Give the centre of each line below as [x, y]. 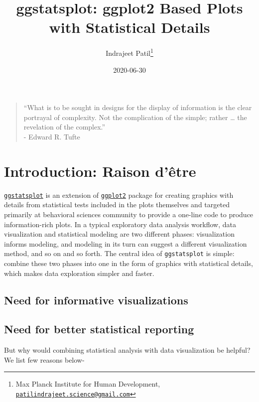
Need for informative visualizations [96, 300]
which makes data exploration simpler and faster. [79, 273]
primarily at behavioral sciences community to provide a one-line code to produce [129, 214]
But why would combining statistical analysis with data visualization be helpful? [127, 350]
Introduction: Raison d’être [100, 171]
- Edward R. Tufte [52, 136]
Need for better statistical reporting [99, 329]
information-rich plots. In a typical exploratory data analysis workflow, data [120, 224]
